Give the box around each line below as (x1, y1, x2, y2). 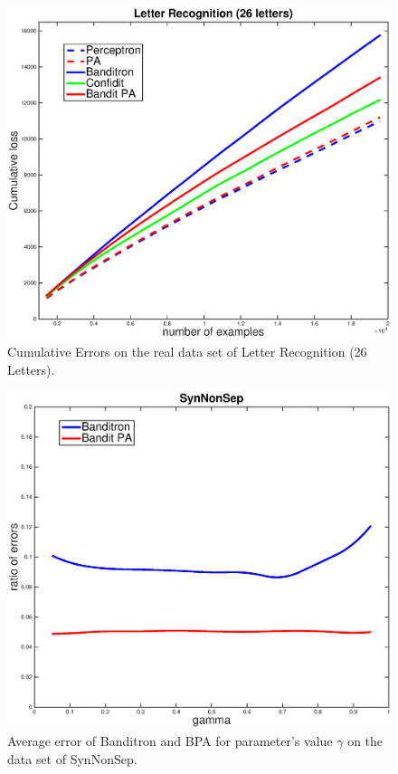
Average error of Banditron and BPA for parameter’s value (7, 731, 333, 750)
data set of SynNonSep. (7, 749, 137, 768)
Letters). (7, 359, 55, 378)
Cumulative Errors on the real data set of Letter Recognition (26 (7, 342, 367, 361)
